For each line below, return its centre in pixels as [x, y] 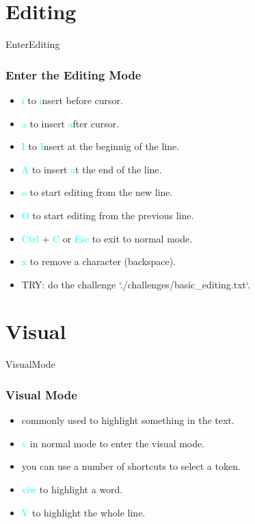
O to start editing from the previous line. [108, 215]
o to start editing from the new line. [97, 192]
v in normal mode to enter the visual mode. [113, 443]
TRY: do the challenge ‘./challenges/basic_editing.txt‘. [136, 284]
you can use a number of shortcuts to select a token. [131, 466]
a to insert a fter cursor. [70, 123]
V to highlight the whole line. [83, 512]
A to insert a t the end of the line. [92, 169]
